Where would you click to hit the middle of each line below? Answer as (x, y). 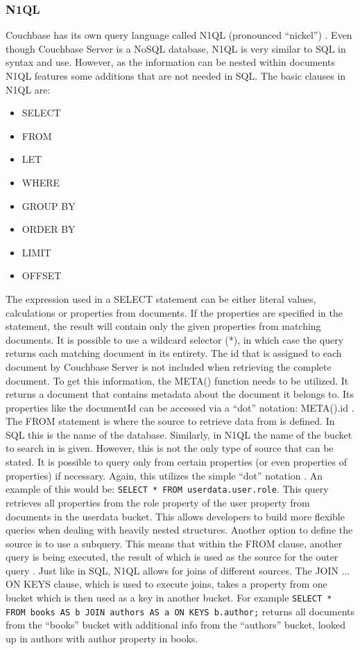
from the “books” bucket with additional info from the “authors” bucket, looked (175, 625)
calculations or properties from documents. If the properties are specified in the (174, 312)
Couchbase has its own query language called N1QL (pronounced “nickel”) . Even (179, 35)
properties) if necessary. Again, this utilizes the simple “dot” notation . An (164, 475)
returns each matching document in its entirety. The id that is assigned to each (174, 353)
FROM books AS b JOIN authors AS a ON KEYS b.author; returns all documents (180, 611)
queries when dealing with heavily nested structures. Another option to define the (179, 530)
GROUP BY (49, 205)
